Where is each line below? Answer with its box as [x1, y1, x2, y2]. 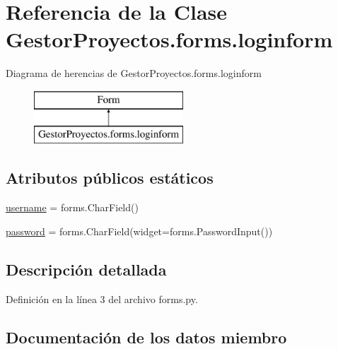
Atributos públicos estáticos [6, 167, 214, 189]
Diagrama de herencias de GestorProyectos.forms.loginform [6, 66, 262, 81]
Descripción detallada [6, 258, 167, 280]
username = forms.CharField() [6, 200, 139, 215]
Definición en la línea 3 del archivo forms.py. [6, 291, 198, 306]
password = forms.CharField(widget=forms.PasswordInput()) [6, 223, 273, 238]
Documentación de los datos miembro [6, 326, 287, 348]
